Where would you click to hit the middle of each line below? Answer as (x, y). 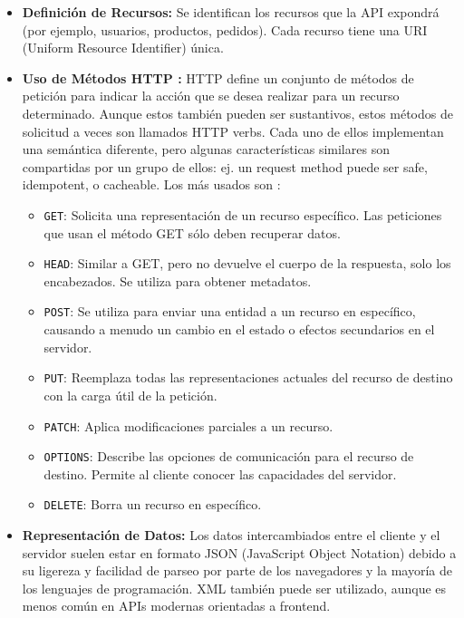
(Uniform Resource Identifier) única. (123, 48)
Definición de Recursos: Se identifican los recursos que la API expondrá (231, 12)
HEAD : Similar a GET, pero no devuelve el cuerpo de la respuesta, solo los (247, 263)
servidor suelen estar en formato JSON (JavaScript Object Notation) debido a (239, 552)
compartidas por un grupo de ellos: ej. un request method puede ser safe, (225, 166)
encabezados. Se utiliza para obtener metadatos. (178, 280)
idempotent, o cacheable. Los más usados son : (151, 184)
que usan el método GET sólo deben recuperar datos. (192, 232)
